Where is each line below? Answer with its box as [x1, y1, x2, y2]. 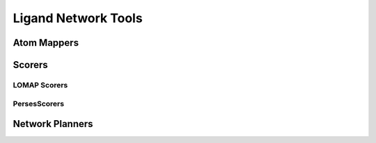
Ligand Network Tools [13, 10, 143, 26]
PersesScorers [13, 99, 65, 108]
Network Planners [13, 118, 93, 130]
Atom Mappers [13, 37, 79, 49]
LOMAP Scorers [13, 80, 68, 90]
